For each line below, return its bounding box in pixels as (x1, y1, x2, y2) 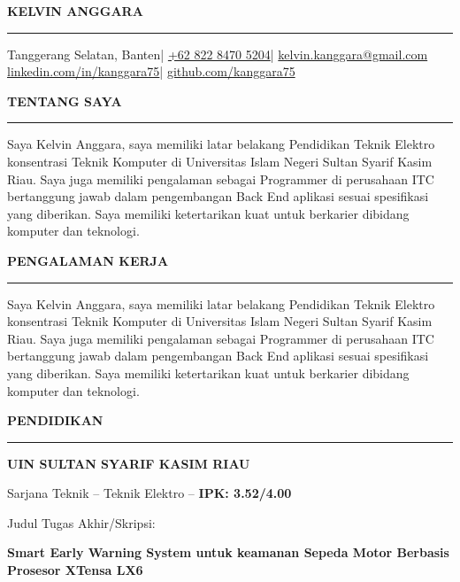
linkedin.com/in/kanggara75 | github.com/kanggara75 (7, 62, 295, 81)
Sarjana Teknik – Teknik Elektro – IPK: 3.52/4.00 (7, 484, 292, 502)
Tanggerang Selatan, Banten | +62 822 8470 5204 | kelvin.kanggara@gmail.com (7, 44, 428, 63)
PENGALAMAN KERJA (7, 251, 169, 269)
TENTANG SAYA (7, 91, 122, 110)
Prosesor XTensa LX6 (7, 561, 143, 579)
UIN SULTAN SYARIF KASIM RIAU (7, 454, 250, 472)
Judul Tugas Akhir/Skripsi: (7, 513, 156, 532)
